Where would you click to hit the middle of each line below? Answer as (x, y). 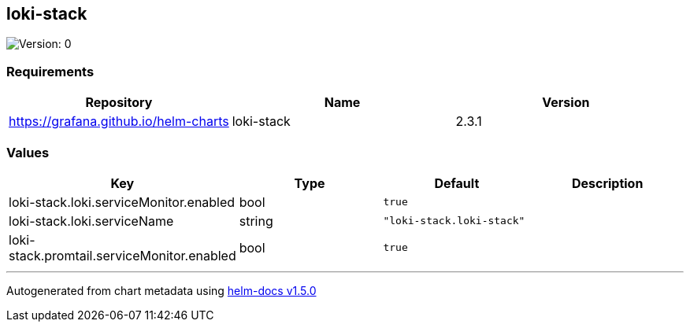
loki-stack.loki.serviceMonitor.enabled (122, 202)
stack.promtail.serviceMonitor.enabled (122, 255)
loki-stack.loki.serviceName (91, 221)
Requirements (50, 71)
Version (566, 103)
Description (607, 183)
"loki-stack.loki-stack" (454, 221)
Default (457, 183)
